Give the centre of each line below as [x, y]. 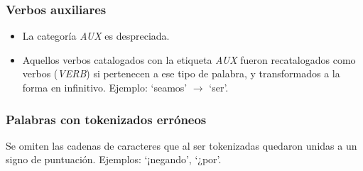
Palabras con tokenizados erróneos [106, 119]
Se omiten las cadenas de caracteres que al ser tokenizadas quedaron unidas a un [181, 145]
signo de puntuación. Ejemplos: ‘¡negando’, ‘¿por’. [114, 159]
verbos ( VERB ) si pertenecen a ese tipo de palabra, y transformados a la [181, 73]
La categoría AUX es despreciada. [96, 36]
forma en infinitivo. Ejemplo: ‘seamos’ [105, 87]
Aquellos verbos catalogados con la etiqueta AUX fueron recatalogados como [189, 59]
